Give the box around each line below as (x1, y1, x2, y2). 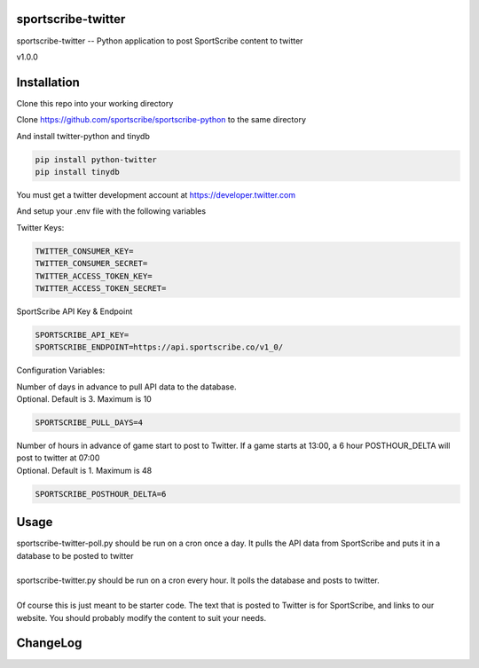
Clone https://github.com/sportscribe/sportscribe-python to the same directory (16, 114, 306, 125)
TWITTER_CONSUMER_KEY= (35, 246, 134, 256)
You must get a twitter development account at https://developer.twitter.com (16, 189, 296, 200)
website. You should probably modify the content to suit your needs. (16, 612, 267, 623)
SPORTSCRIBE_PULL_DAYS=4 (35, 418, 144, 428)
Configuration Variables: (16, 365, 106, 376)
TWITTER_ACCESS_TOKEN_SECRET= (35, 283, 167, 293)
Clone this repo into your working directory (16, 98, 174, 108)
